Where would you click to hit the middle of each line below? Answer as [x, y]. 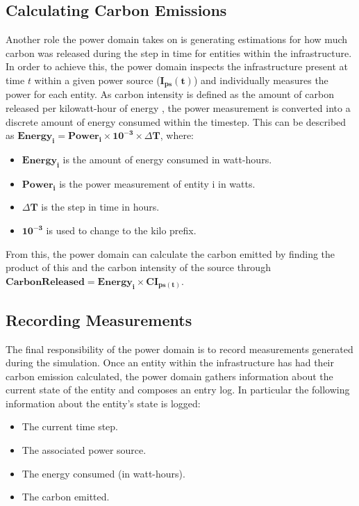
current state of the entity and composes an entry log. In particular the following [178, 390]
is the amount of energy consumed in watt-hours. [167, 160]
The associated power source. [84, 450]
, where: [177, 135]
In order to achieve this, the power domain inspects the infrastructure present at [177, 66]
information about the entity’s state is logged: [103, 403]
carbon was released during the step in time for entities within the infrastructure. [179, 52]
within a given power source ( [97, 80]
